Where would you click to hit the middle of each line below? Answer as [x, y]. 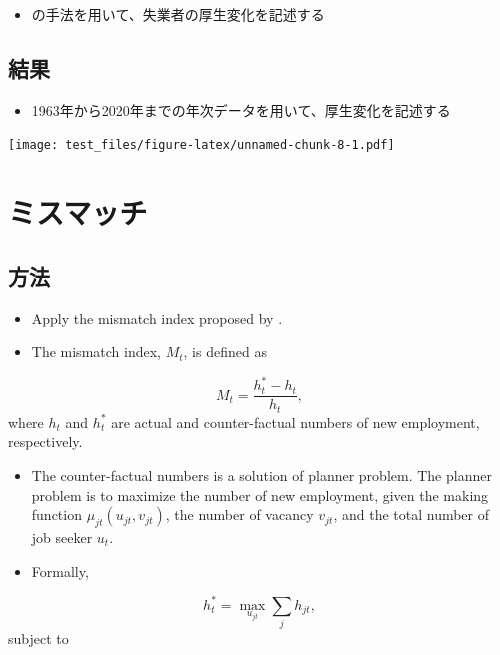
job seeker [62, 537]
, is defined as [225, 351]
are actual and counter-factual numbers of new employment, [295, 421]
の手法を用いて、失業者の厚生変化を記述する [178, 14]
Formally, [60, 570]
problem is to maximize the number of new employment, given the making [260, 494]
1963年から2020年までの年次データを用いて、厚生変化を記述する [241, 109]
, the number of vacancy [239, 514]
